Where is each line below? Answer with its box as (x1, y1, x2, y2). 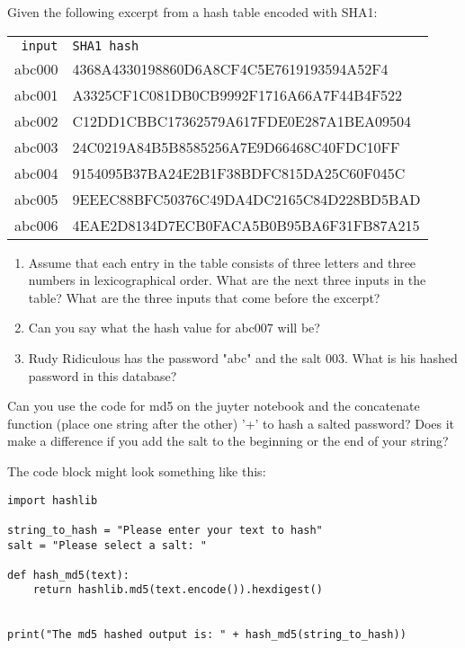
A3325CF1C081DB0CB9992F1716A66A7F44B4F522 (72, 84, 403, 105)
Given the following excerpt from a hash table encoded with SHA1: (7, 3, 378, 21)
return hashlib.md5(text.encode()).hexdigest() (32, 583, 323, 597)
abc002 (14, 110, 58, 131)
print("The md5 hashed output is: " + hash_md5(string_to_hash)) (7, 628, 407, 642)
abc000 (14, 58, 58, 79)
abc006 (14, 214, 58, 235)
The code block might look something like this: (7, 461, 266, 480)
